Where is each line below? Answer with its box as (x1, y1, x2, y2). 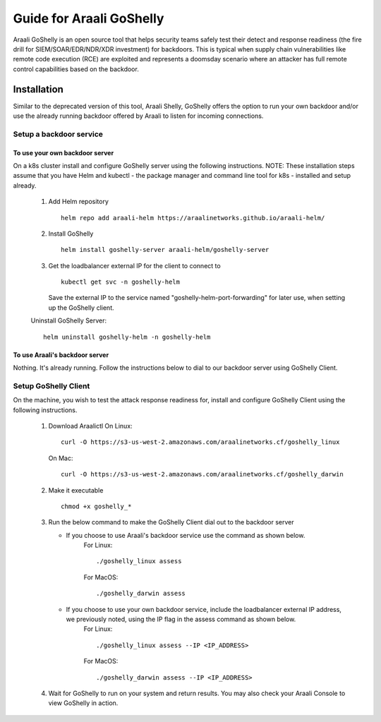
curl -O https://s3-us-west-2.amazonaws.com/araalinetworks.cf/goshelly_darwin (61, 470, 344, 479)
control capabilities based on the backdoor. (13, 64, 139, 73)
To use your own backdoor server (13, 148, 114, 157)
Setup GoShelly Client (13, 381, 90, 391)
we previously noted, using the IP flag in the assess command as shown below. (66, 615, 296, 624)
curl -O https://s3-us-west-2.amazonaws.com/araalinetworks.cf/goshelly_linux (61, 438, 340, 446)
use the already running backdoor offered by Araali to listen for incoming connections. (13, 112, 264, 120)
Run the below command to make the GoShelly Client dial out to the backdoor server (48, 518, 294, 527)
